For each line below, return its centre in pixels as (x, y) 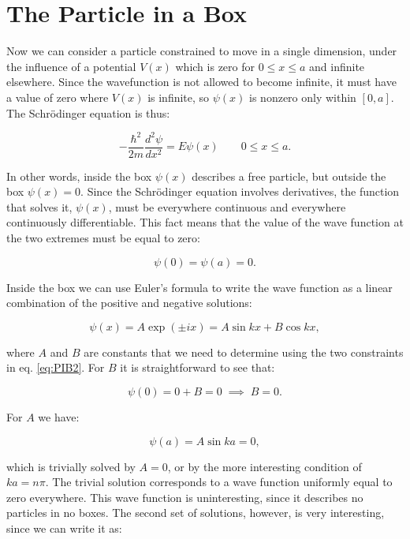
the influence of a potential (71, 66)
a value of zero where (58, 97)
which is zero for (215, 66)
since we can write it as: (64, 528)
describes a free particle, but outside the (289, 176)
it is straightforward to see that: (198, 367)
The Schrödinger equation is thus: (88, 112)
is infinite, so (179, 97)
